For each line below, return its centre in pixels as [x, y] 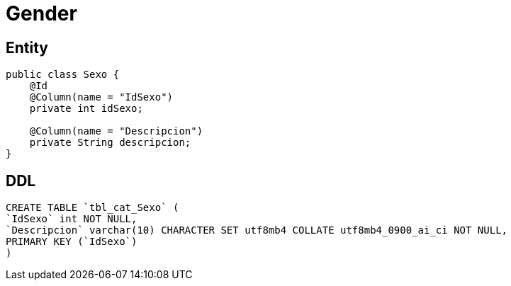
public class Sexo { [63, 75]
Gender [41, 13]
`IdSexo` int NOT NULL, [72, 219]
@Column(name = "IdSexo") [101, 97]
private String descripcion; [110, 143]
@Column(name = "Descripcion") [116, 131]
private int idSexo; [86, 109]
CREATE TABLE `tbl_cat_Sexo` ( [92, 208]
